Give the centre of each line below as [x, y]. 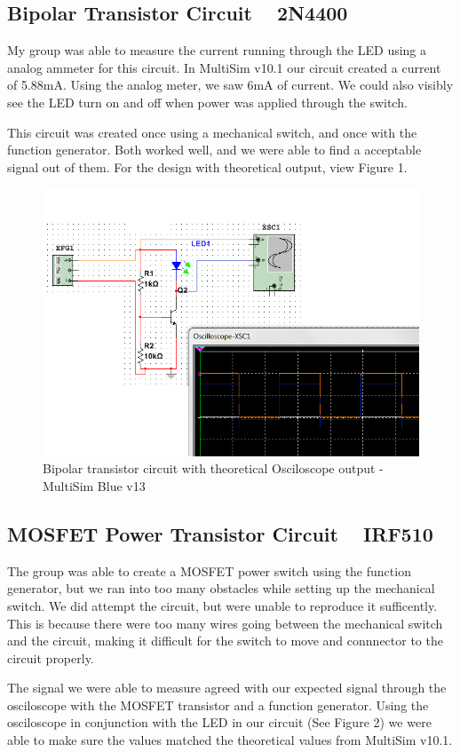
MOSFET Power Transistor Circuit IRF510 [220, 533]
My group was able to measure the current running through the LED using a [217, 50]
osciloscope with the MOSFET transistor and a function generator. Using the [218, 705]
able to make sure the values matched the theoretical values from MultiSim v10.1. [230, 740]
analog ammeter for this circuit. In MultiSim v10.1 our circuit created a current [224, 67]
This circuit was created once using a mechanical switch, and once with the [212, 132]
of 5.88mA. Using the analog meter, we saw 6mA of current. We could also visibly [230, 85]
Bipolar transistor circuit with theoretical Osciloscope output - [213, 468]
